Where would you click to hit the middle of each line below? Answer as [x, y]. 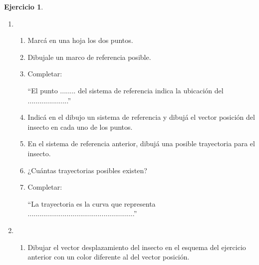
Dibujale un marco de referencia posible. [89, 57]
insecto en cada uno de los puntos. [80, 127]
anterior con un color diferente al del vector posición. [109, 257]
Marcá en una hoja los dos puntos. [80, 40]
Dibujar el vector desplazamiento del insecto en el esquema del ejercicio [137, 247]
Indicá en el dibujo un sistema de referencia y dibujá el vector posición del [141, 117]
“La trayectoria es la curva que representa [92, 203]
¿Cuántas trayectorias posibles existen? [87, 170]
